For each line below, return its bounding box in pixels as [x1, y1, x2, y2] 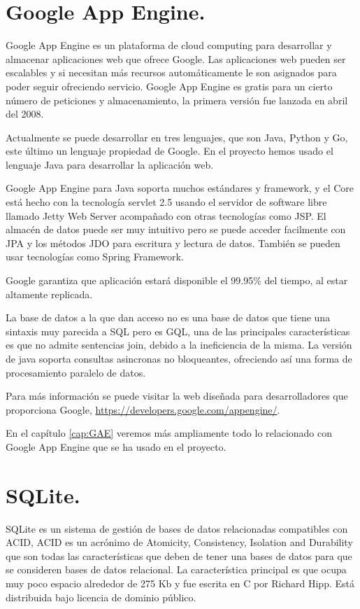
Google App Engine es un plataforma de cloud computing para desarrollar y [6, 38, 332, 52]
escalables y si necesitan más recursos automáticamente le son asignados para [6, 65, 337, 80]
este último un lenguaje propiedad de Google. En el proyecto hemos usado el [6, 143, 333, 158]
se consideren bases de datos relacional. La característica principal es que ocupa [6, 562, 347, 577]
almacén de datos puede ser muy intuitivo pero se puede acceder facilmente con [6, 222, 346, 237]
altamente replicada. [6, 286, 93, 301]
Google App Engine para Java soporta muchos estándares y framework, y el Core [6, 181, 354, 195]
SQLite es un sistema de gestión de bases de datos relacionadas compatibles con [6, 521, 348, 535]
